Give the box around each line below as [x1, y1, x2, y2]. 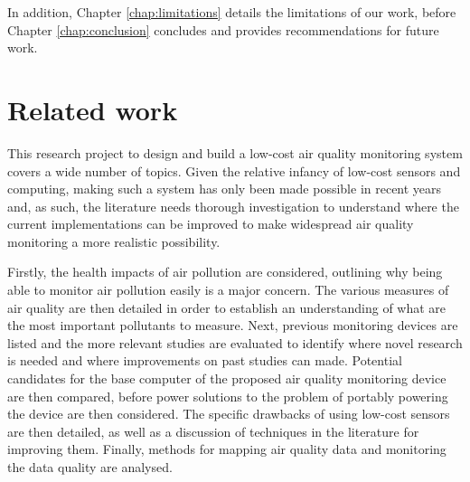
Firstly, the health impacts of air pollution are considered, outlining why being [7, 262, 443, 281]
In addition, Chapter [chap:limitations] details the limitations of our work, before [7, 3, 456, 21]
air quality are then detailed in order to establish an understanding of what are [7, 298, 446, 317]
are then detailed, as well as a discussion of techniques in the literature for [7, 421, 419, 440]
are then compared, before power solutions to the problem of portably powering [7, 386, 448, 405]
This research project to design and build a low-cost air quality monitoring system [7, 143, 463, 162]
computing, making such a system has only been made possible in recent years [7, 179, 442, 198]
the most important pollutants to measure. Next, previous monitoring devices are [7, 316, 458, 335]
